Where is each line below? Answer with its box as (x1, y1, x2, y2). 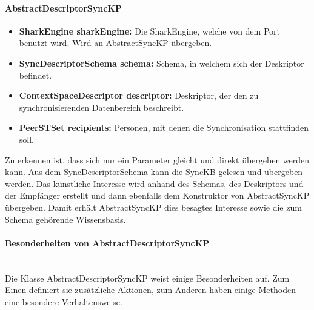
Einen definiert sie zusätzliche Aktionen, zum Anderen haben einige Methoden (5, 283, 296, 296)
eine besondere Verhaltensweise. (5, 295, 122, 308)
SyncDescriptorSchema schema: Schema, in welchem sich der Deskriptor (19, 56, 304, 69)
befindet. (19, 68, 52, 81)
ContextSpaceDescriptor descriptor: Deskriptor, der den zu (19, 89, 259, 102)
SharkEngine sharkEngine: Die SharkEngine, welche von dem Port (19, 24, 280, 37)
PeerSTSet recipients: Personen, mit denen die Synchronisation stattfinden (19, 121, 309, 134)
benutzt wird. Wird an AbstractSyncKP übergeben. (19, 36, 212, 49)
